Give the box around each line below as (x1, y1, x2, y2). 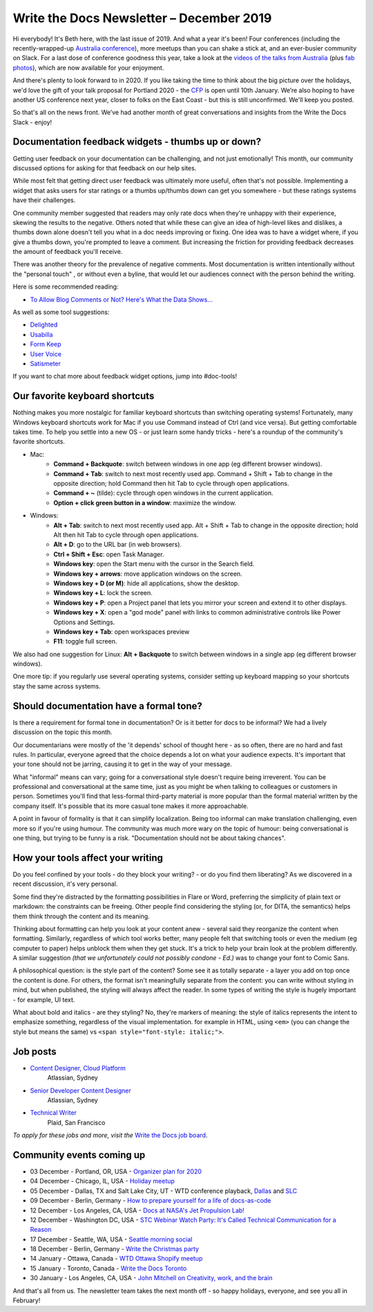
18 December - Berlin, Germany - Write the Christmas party (30, 1245, 200, 1253)
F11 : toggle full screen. (53, 637, 117, 646)
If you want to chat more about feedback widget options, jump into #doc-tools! (12, 372, 238, 381)
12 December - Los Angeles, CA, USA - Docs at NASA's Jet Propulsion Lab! (30, 1206, 245, 1214)
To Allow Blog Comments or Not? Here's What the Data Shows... (30, 295, 213, 304)
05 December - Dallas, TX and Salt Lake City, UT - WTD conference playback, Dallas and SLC (30, 1187, 298, 1195)
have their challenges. (12, 196, 76, 204)
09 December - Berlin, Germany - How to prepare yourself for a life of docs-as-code (30, 1196, 271, 1205)
